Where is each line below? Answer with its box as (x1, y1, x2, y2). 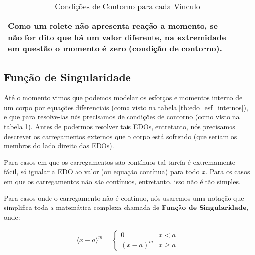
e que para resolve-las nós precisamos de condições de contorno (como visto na (4, 112, 240, 122)
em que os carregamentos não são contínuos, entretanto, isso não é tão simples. (4, 176, 241, 186)
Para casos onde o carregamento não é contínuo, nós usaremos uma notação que (4, 192, 244, 203)
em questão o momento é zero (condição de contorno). (8, 43, 222, 54)
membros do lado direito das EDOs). (4, 140, 114, 151)
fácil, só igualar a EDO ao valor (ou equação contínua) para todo (4, 166, 200, 177)
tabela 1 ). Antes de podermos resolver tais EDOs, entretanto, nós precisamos (4, 121, 235, 131)
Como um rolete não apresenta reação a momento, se (8, 20, 218, 31)
